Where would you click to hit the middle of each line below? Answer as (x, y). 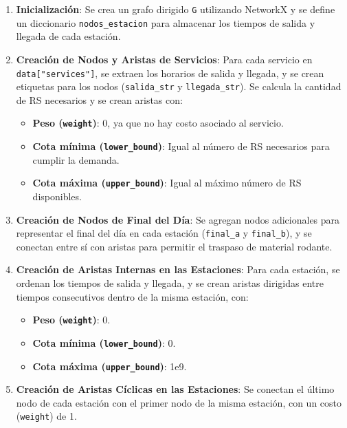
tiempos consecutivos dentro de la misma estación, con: (132, 296)
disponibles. (57, 196)
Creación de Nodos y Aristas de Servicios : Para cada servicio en (164, 59)
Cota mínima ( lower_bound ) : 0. (104, 342)
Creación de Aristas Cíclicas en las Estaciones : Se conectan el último (175, 389)
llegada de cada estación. (68, 36)
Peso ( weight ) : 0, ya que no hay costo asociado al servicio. (158, 123)
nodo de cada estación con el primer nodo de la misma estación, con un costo (179, 402)
